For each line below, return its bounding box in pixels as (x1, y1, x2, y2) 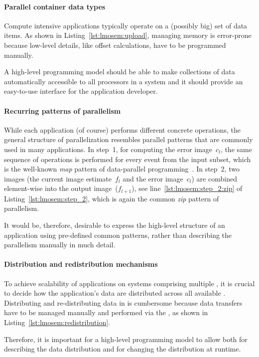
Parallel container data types (4, 1, 106, 11)
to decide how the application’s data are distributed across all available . (4, 288, 226, 298)
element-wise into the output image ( (4, 183, 118, 193)
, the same (220, 144, 252, 154)
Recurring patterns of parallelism (4, 105, 121, 116)
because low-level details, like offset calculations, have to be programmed (4, 39, 226, 50)
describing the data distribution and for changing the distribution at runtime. (4, 344, 241, 354)
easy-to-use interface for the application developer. (4, 86, 158, 96)
